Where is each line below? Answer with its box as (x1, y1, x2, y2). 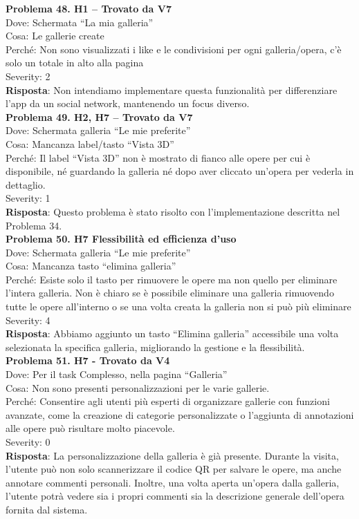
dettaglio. (6, 177, 46, 191)
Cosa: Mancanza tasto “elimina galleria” (6, 258, 176, 273)
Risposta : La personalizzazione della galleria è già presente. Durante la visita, (6, 448, 339, 462)
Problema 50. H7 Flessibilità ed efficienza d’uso (6, 232, 237, 246)
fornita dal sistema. (6, 502, 88, 516)
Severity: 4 (6, 312, 50, 327)
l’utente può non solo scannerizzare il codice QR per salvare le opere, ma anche (6, 462, 342, 476)
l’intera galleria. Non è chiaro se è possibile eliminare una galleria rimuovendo (6, 285, 334, 300)
